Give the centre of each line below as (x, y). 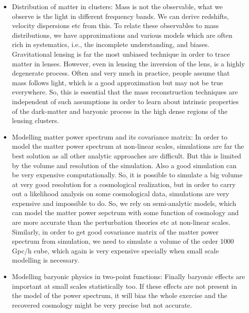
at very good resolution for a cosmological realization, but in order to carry (124, 184)
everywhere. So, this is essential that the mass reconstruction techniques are (125, 92)
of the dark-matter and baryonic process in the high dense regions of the (120, 111)
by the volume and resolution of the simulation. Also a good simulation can (124, 165)
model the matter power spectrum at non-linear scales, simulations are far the (128, 146)
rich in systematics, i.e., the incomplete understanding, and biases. (111, 44)
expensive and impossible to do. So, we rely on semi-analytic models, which (124, 203)
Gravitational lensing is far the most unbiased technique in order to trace (121, 54)
